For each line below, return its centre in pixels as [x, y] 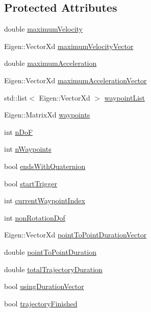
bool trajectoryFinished [41, 303]
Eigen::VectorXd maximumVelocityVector [69, 46]
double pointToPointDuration [50, 251]
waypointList [125, 97]
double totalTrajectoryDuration [53, 269]
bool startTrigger [31, 183]
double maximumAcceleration [51, 63]
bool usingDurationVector [44, 286]
